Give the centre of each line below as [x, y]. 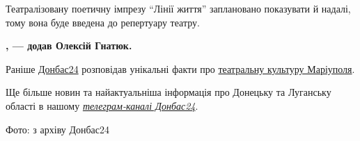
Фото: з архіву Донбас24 [58, 129]
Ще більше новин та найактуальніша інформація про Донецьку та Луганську [169, 92]
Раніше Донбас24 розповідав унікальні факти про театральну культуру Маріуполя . [180, 68]
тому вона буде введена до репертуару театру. [103, 22]
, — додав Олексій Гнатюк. [69, 45]
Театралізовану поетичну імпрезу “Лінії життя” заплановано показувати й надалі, [178, 8]
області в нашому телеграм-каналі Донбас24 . [102, 105]
